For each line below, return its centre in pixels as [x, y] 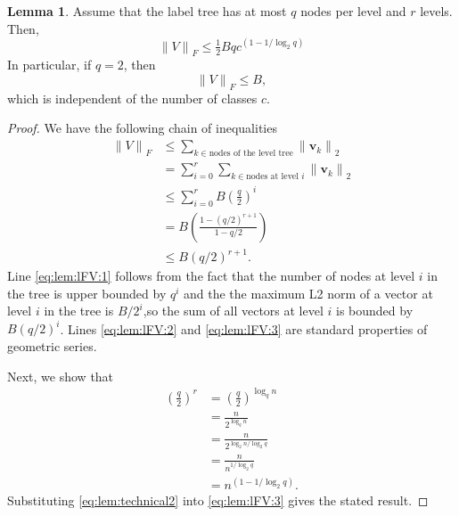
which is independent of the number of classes [132, 98]
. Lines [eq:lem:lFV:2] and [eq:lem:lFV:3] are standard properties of [244, 328]
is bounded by [375, 311]
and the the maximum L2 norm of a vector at [308, 293]
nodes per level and [353, 11]
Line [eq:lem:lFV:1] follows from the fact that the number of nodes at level [211, 276]
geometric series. [52, 345]
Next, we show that [61, 376]
